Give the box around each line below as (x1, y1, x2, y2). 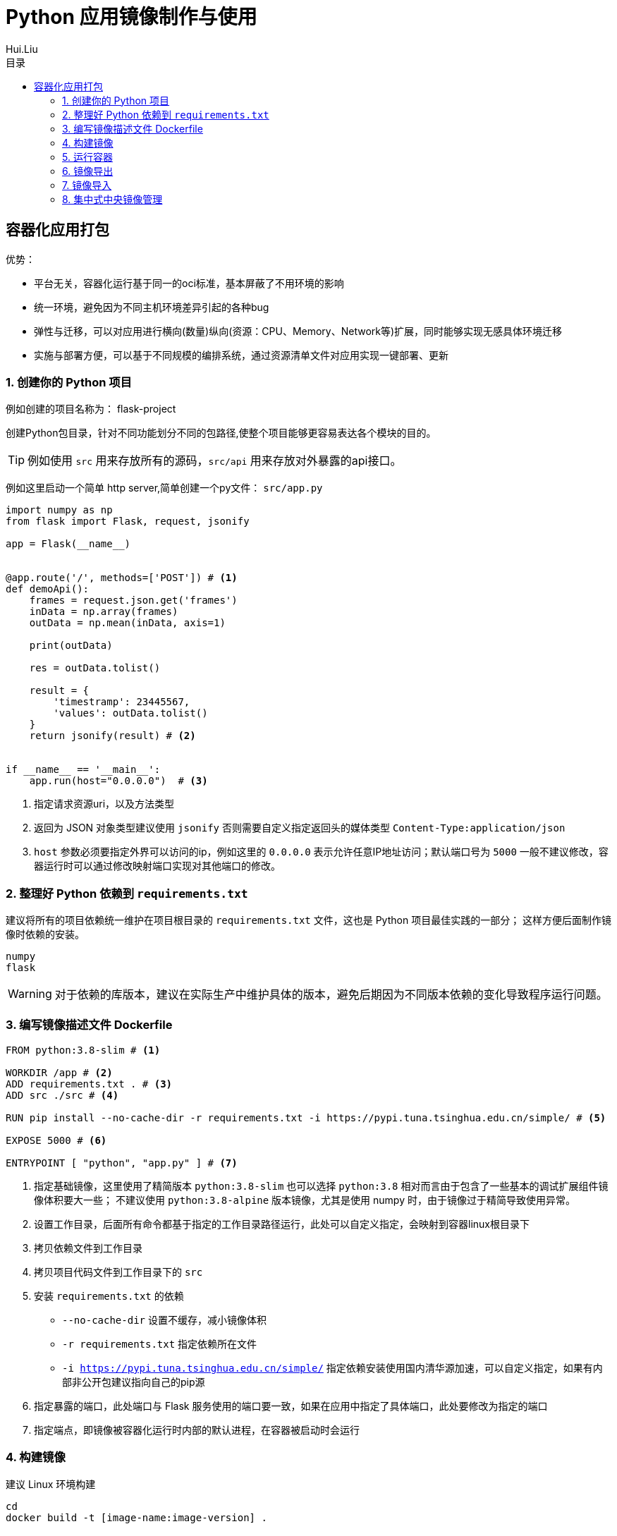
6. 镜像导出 (62, 164, 114, 177)
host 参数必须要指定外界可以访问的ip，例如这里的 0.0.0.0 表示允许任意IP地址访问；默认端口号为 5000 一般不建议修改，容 (34, 846, 609, 858)
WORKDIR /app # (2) (6, 1066, 113, 1078)
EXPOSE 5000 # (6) (6, 1134, 107, 1146)
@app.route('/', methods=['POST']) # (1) (6, 572, 238, 584)
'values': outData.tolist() (53, 707, 208, 719)
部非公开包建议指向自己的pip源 (62, 1375, 205, 1388)
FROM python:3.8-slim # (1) (6, 1044, 161, 1056)
